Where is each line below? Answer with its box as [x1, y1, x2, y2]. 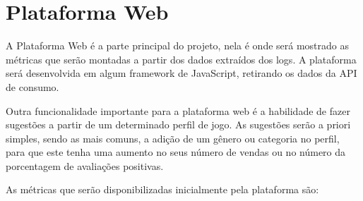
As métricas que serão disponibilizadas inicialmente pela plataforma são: [6, 182, 319, 197]
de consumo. [6, 79, 59, 94]
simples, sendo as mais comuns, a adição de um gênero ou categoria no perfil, [6, 130, 340, 145]
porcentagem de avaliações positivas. [6, 158, 164, 173]
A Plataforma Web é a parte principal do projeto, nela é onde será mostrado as [6, 38, 349, 53]
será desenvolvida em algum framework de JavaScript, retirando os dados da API [6, 66, 357, 80]
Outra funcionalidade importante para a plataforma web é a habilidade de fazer [6, 103, 350, 118]
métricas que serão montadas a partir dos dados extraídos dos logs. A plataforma [6, 51, 357, 66]
